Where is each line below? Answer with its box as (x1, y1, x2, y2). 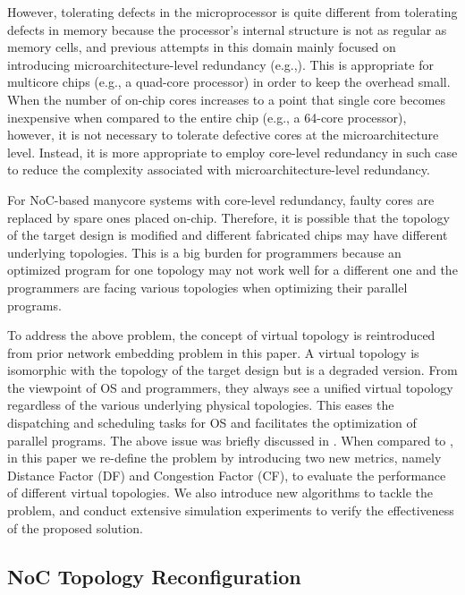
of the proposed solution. (7, 518, 143, 537)
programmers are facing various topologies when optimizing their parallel (7, 277, 408, 296)
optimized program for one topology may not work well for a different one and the (7, 260, 458, 279)
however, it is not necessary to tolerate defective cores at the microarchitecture (7, 125, 439, 144)
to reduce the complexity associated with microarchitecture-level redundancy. (7, 160, 430, 179)
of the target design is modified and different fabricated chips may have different (7, 225, 448, 244)
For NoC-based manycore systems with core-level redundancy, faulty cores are (7, 190, 435, 208)
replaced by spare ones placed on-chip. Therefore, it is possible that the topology (7, 208, 450, 226)
